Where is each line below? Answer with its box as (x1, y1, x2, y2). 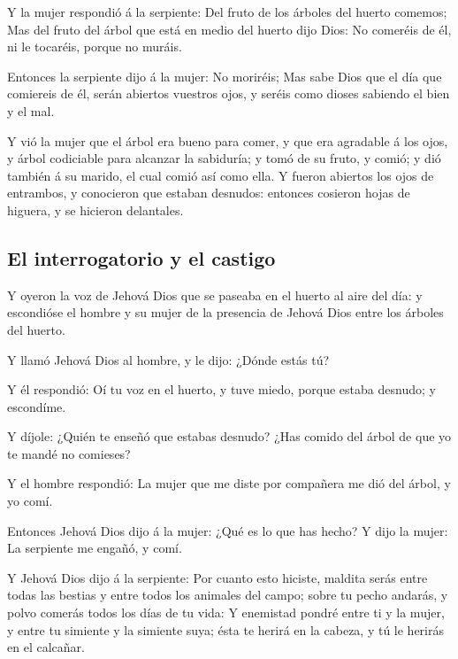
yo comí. (7, 492, 53, 510)
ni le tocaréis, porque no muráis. (7, 37, 182, 56)
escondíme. (7, 397, 66, 415)
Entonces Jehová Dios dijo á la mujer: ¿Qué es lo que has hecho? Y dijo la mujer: (7, 521, 448, 539)
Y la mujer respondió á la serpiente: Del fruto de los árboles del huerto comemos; (7, 3, 447, 20)
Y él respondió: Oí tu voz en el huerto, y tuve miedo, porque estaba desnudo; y (7, 380, 436, 399)
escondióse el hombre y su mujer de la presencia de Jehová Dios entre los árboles (7, 303, 444, 322)
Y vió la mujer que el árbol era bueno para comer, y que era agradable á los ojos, (7, 131, 448, 150)
